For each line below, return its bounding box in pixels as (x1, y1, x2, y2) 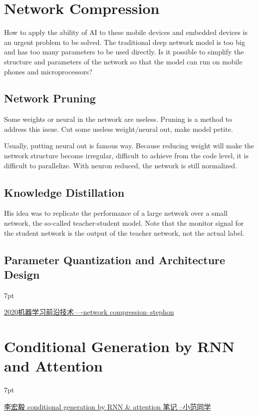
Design (4, 267, 40, 282)
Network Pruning (4, 90, 96, 106)
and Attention (4, 356, 103, 376)
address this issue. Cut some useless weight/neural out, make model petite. (4, 123, 233, 134)
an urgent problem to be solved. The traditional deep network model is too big (4, 36, 245, 47)
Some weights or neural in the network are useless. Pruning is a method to (4, 114, 232, 124)
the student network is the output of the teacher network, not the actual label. (4, 227, 245, 238)
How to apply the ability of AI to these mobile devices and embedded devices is (4, 27, 248, 37)
